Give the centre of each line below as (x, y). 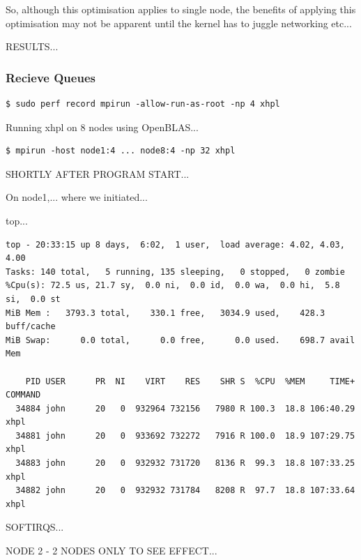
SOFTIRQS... (35, 527)
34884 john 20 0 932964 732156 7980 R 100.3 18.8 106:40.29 (185, 408)
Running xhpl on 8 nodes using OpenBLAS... (102, 127)
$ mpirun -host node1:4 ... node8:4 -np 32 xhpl (121, 151)
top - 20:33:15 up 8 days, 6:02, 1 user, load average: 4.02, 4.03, (175, 244)
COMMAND (23, 395)
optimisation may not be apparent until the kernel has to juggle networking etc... (179, 23)
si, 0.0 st (33, 299)
